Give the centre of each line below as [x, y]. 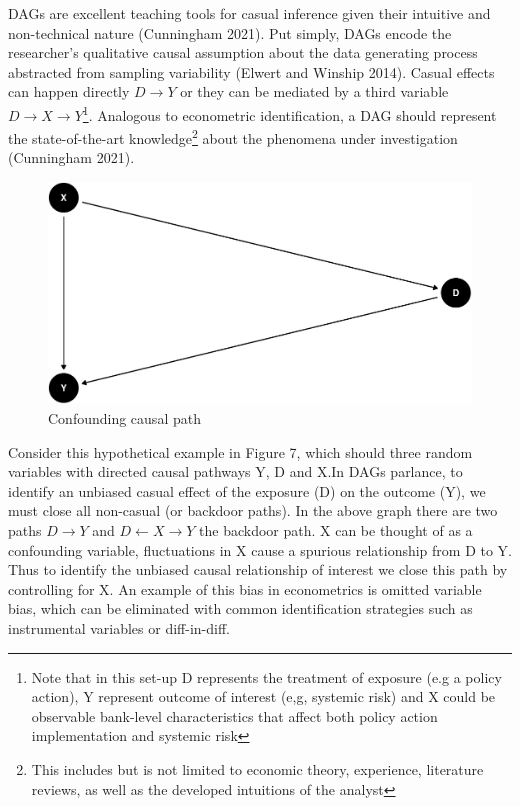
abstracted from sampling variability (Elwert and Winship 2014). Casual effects [251, 71]
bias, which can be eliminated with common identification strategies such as [240, 608]
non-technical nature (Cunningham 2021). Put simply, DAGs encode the [230, 32]
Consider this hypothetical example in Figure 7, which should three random [240, 451]
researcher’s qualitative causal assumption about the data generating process [243, 52]
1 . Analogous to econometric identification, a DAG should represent [289, 113]
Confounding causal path [124, 418]
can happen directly [69, 91]
